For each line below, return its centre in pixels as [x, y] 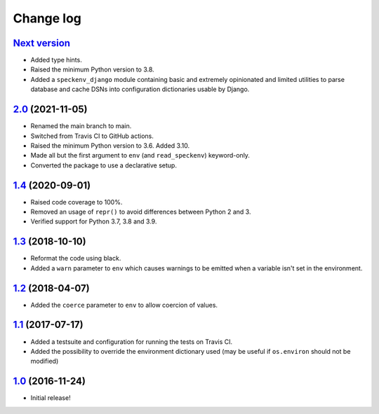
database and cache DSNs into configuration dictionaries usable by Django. [140, 89]
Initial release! [51, 398]
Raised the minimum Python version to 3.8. [92, 69]
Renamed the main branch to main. [81, 126]
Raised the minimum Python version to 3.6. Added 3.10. [110, 145]
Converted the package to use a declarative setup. [104, 165]
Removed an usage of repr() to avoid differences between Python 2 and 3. [141, 212]
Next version [41, 43]
